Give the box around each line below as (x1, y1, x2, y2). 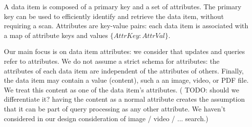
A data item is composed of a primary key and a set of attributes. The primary (4, 1, 242, 11)
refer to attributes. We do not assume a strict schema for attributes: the (4, 55, 220, 66)
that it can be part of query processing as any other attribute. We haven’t (4, 103, 226, 113)
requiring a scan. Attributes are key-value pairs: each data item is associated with (4, 20, 249, 31)
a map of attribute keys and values (4, 30, 108, 40)
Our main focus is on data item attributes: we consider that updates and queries (4, 46, 245, 56)
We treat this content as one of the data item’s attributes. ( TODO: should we (4, 84, 239, 94)
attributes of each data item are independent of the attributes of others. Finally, (4, 65, 244, 75)
